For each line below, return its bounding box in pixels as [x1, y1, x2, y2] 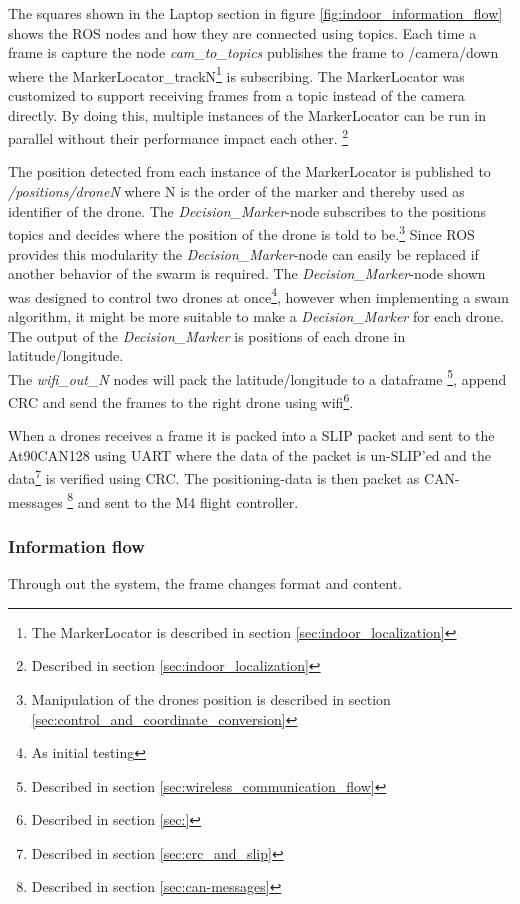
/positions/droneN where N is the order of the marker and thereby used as [8, 181, 465, 202]
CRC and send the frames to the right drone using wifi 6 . [8, 388, 354, 412]
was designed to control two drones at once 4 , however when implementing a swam [8, 283, 509, 307]
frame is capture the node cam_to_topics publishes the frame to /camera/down [8, 42, 499, 63]
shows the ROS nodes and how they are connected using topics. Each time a [8, 22, 477, 43]
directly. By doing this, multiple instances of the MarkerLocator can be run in [8, 104, 487, 125]
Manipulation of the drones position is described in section [31, 688, 391, 709]
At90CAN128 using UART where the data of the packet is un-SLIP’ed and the [8, 444, 491, 465]
